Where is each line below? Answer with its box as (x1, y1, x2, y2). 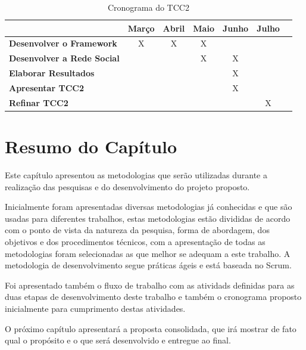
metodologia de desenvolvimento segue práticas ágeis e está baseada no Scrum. (5, 259, 292, 271)
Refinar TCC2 (9, 96, 68, 109)
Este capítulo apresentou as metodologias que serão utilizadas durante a (5, 169, 267, 181)
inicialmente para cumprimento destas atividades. (5, 302, 186, 314)
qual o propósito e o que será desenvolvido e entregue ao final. (5, 334, 231, 346)
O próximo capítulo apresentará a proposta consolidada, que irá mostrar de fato (5, 322, 296, 334)
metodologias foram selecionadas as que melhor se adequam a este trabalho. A (5, 247, 291, 259)
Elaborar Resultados (9, 67, 95, 79)
